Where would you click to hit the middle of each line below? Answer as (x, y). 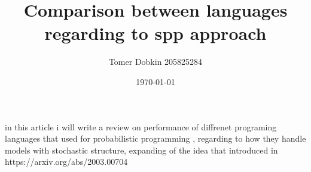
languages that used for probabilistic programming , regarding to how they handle (155, 138)
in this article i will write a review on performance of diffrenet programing (141, 126)
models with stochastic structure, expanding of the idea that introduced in (141, 150)
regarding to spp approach (155, 33)
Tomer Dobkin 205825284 (155, 62)
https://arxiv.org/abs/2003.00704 (66, 162)
